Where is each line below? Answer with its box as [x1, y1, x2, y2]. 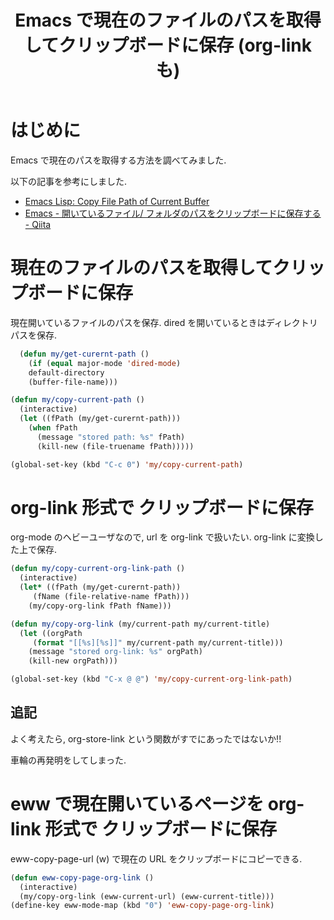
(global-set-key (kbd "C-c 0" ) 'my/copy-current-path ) [10, 459, 244, 470]
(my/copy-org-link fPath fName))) [28, 601, 172, 611]
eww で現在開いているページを [10, 793, 265, 816]
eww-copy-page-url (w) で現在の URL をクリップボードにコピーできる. [10, 852, 303, 865]
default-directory [28, 367, 105, 378]
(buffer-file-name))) [28, 377, 118, 387]
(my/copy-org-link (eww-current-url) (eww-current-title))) [19, 891, 275, 901]
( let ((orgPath [19, 628, 83, 638]
